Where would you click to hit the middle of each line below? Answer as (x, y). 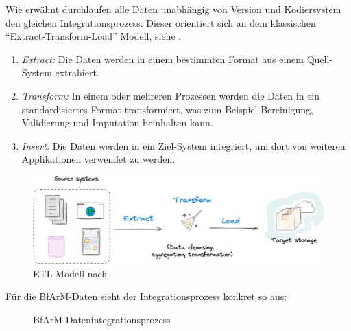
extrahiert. (77, 72)
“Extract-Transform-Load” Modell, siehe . (94, 36)
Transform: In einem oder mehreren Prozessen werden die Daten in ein (171, 95)
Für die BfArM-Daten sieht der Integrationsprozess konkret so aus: (146, 296)
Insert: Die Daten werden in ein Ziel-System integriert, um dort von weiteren (183, 145)
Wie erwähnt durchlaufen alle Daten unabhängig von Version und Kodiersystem (173, 9)
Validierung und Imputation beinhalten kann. (117, 123)
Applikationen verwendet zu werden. (98, 159)
